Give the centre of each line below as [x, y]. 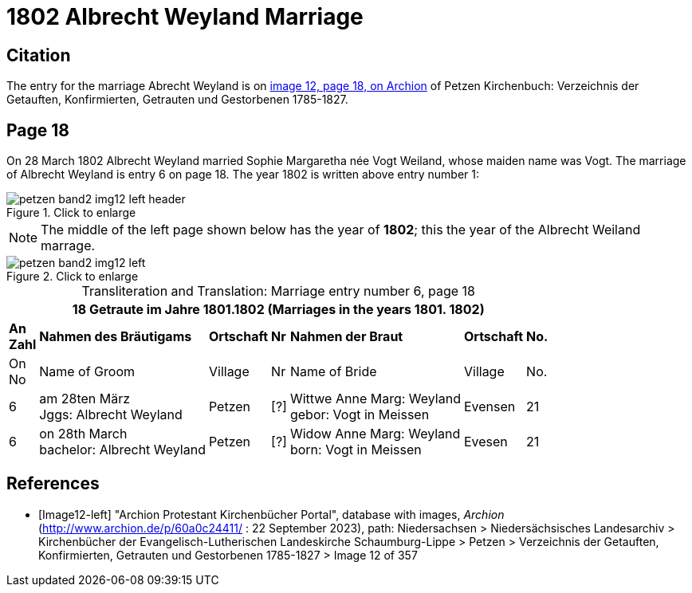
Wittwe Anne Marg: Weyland [375, 399]
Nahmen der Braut [346, 337]
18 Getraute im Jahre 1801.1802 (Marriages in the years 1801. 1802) [278, 310]
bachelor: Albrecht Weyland [122, 450]
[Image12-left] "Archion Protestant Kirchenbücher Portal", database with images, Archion [271, 514]
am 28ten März [85, 399]
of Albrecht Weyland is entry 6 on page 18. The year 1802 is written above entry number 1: [243, 175]
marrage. [68, 246]
